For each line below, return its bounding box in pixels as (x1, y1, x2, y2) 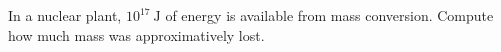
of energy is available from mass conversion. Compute (165, 5, 494, 25)
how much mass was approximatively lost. (8, 24, 265, 45)
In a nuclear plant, (8, 5, 122, 25)
